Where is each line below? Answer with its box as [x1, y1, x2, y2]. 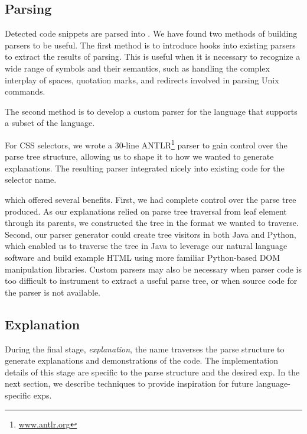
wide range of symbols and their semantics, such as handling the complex [5, 61, 270, 74]
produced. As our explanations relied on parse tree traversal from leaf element [5, 205, 287, 217]
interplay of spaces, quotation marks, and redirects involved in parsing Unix [5, 73, 279, 86]
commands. [5, 85, 45, 98]
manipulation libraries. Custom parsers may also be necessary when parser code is [5, 263, 302, 275]
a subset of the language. [5, 116, 95, 129]
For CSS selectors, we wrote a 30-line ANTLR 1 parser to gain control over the [5, 137, 288, 151]
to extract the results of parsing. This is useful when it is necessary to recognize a [5, 50, 301, 63]
